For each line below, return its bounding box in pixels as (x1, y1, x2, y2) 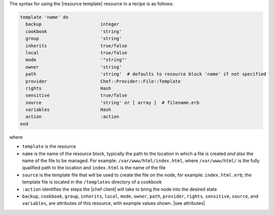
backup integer (25, 21, 119, 27)
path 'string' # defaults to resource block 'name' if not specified (25, 71, 266, 77)
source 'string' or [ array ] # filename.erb (25, 100, 200, 105)
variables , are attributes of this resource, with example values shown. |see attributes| (22, 200, 205, 206)
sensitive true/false (25, 93, 127, 99)
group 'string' (25, 36, 122, 42)
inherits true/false (25, 43, 127, 48)
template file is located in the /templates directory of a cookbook (22, 179, 162, 185)
